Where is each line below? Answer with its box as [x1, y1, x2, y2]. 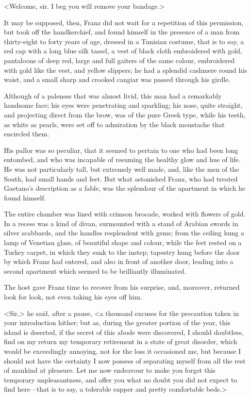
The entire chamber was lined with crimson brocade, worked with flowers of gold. [4, 209, 246, 219]
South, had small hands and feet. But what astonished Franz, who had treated [4, 173, 238, 183]
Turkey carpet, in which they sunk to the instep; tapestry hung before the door [4, 247, 240, 257]
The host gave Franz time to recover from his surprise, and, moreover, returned [4, 282, 240, 292]
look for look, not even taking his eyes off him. [4, 292, 142, 302]
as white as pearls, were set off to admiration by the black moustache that [4, 119, 225, 129]
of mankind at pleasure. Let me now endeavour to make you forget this [4, 365, 216, 375]
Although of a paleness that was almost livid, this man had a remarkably [4, 90, 222, 100]
